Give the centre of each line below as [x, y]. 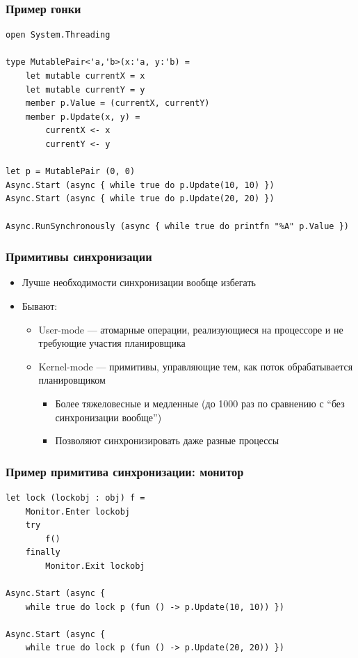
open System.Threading [58, 35]
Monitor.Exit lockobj [95, 566]
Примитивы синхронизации [79, 257]
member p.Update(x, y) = [83, 117]
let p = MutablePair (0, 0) [71, 172]
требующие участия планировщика [112, 343]
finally [43, 553]
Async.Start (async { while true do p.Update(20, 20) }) [140, 199]
